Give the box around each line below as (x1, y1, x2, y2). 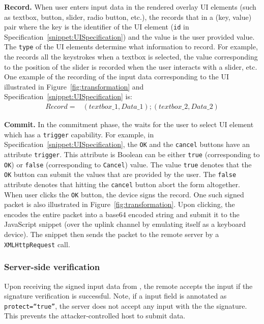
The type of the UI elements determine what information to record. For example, (4, 41, 258, 52)
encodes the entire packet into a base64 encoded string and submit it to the (4, 209, 240, 219)
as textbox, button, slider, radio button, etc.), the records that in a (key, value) (4, 11, 252, 22)
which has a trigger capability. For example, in (4, 129, 154, 139)
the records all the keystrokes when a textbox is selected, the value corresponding (4, 51, 258, 62)
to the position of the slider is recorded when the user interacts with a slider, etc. (4, 61, 257, 72)
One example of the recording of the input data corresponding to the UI (4, 71, 229, 82)
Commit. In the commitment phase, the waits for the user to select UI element (4, 119, 254, 130)
